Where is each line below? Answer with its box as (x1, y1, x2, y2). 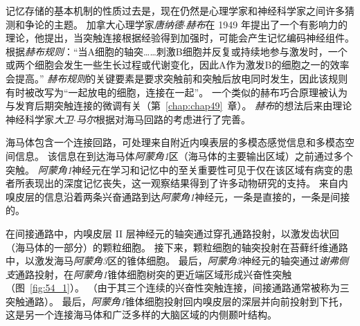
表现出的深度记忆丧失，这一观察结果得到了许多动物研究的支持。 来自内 (24, 176, 348, 190)
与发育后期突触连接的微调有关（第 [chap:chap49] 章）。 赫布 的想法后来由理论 (6, 98, 352, 113)
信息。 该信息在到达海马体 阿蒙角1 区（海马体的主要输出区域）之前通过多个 (15, 148, 353, 163)
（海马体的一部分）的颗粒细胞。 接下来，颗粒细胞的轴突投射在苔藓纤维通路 (6, 239, 348, 254)
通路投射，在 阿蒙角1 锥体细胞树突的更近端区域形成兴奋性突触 (15, 266, 292, 281)
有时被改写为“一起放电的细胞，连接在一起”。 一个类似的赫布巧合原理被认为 (6, 84, 348, 99)
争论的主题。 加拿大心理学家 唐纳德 (24, 17, 183, 31)
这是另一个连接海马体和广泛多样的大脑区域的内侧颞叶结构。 (6, 307, 277, 322)
